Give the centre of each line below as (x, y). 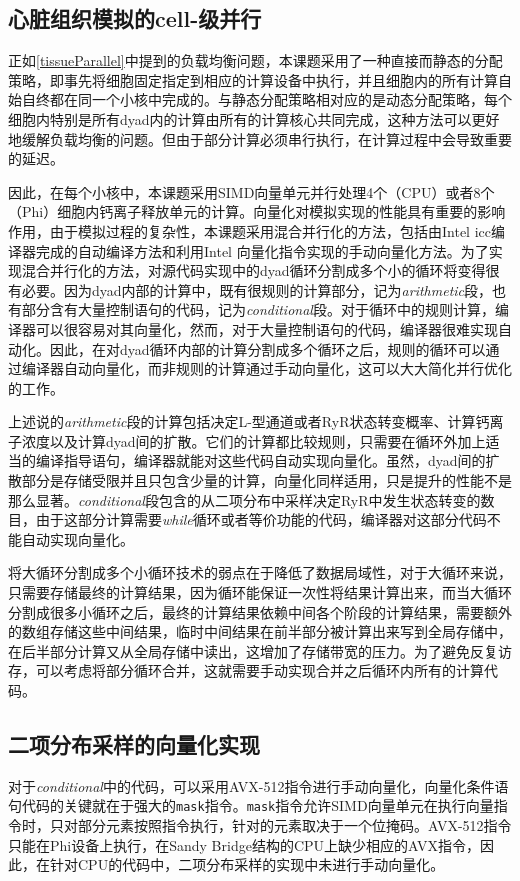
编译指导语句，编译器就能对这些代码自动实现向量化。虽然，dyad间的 (260, 460)
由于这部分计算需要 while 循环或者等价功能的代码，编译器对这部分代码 (261, 519)
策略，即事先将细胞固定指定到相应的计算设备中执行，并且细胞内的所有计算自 (260, 79)
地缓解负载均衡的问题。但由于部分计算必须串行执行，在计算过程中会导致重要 (260, 138)
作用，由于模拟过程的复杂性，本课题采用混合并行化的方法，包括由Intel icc (249, 230)
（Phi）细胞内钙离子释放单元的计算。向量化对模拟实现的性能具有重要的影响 (257, 211)
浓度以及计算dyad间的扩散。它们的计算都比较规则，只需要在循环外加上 (253, 440)
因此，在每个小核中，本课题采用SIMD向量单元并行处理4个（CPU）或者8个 (251, 191)
